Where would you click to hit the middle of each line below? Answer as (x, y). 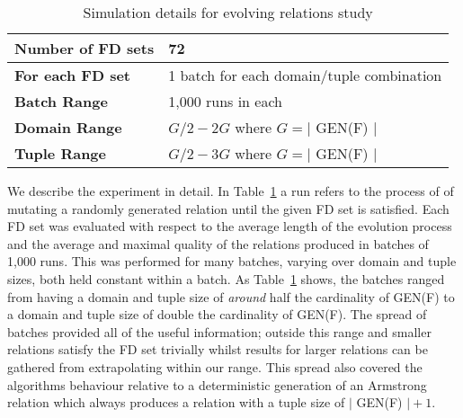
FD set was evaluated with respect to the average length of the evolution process (230, 226)
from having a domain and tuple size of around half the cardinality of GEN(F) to (231, 296)
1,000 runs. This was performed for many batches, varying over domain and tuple (232, 261)
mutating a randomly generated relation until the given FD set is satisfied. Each (228, 208)
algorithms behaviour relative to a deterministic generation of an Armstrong (217, 384)
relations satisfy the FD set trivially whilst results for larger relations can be (218, 349)
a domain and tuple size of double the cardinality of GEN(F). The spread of (217, 314)
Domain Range (68, 127)
